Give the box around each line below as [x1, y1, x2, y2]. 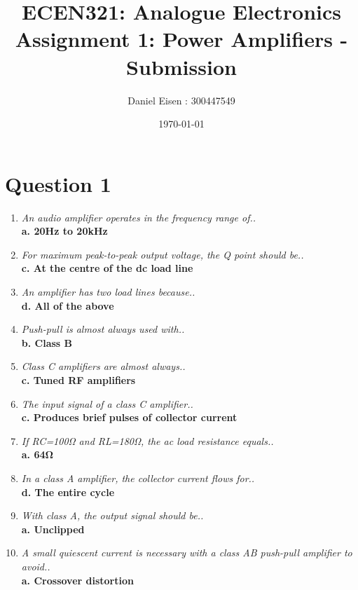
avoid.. [21, 558, 50, 573]
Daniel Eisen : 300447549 [128, 92, 235, 107]
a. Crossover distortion [21, 572, 134, 587]
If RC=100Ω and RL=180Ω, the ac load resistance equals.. [21, 433, 274, 448]
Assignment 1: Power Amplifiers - [15, 25, 348, 53]
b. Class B [21, 335, 73, 350]
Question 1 [5, 169, 111, 198]
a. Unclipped [21, 521, 85, 536]
